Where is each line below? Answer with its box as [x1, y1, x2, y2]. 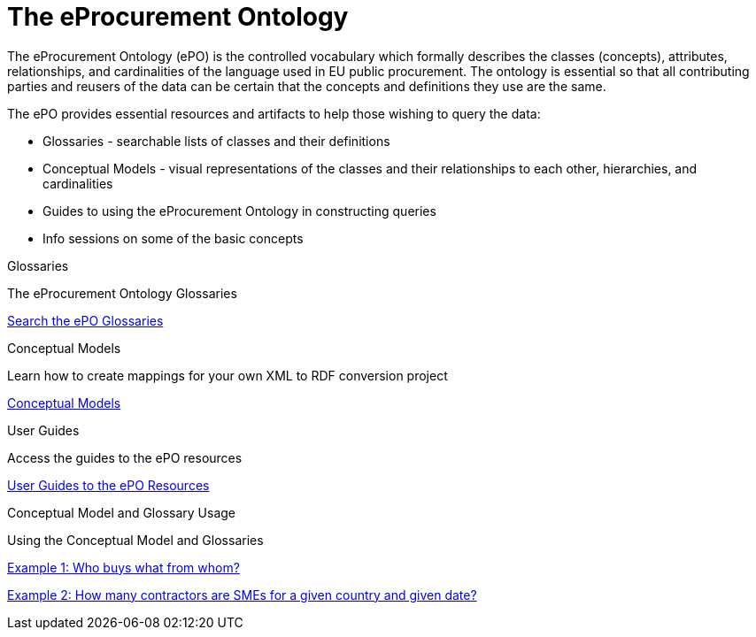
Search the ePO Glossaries [7, 312, 164, 328]
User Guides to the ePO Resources [7, 477, 210, 493]
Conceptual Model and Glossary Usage [7, 504, 236, 520]
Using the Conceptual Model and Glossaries [7, 532, 264, 548]
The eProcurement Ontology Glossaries [7, 285, 237, 301]
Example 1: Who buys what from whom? [7, 559, 240, 575]
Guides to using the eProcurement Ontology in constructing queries [42, 203, 436, 219]
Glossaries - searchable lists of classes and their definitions [42, 133, 390, 149]
